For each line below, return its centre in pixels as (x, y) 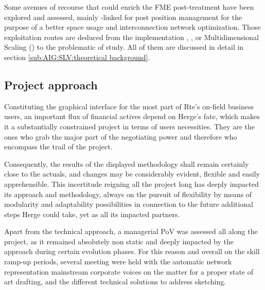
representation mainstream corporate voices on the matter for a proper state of (129, 271)
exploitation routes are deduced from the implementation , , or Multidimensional (132, 37)
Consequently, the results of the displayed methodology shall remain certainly (127, 163)
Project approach (51, 84)
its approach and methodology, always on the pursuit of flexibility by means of (128, 194)
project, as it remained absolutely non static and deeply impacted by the (119, 241)
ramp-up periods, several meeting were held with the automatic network (118, 262)
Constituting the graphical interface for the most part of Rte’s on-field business (129, 106)
